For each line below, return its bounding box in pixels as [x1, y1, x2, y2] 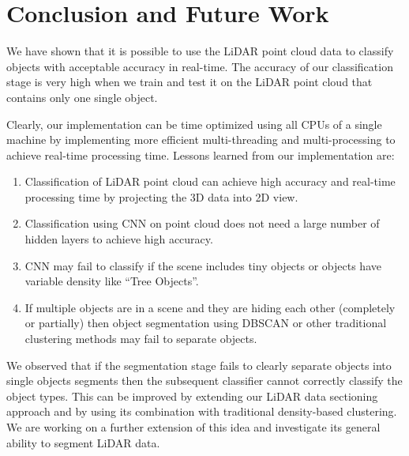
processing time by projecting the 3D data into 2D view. [24, 188, 298, 205]
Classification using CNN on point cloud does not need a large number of [24, 215, 380, 232]
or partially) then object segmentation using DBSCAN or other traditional [24, 315, 387, 331]
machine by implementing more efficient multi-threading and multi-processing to [6, 131, 396, 148]
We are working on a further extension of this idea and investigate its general [6, 419, 381, 435]
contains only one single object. [6, 89, 158, 105]
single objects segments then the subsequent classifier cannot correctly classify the [6, 372, 403, 389]
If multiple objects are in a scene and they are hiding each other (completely [24, 299, 396, 315]
